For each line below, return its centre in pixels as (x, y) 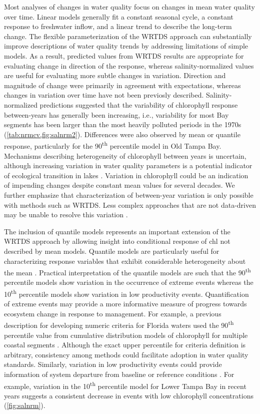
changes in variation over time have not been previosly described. (104, 95)
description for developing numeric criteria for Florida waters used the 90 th (119, 324)
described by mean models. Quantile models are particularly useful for (112, 251)
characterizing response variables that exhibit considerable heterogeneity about (125, 261)
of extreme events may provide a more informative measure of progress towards (125, 304)
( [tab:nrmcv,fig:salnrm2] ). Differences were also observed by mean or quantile (122, 134)
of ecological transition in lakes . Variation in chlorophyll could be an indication (126, 175)
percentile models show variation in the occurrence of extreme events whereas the (129, 282)
